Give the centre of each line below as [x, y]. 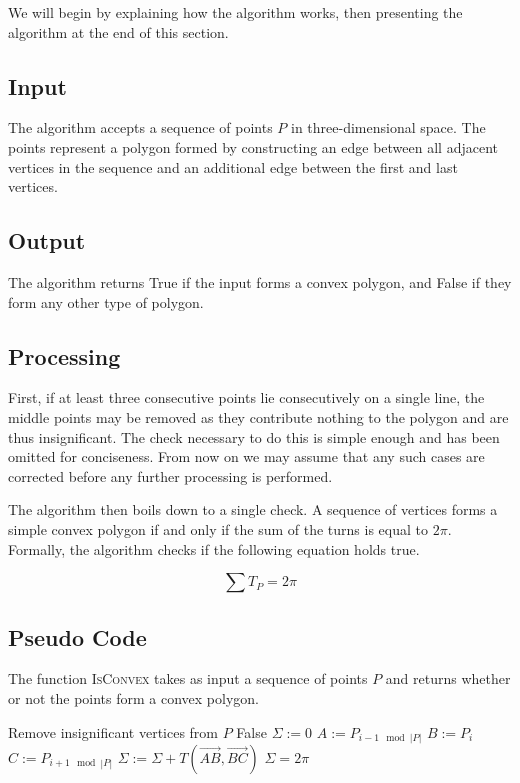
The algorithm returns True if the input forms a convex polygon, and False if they [260, 281]
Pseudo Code [77, 636]
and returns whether [448, 678]
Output [47, 240]
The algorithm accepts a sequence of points [140, 127]
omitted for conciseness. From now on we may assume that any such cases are [246, 456]
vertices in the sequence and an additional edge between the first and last [233, 166]
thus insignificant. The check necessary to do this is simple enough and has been [254, 436]
